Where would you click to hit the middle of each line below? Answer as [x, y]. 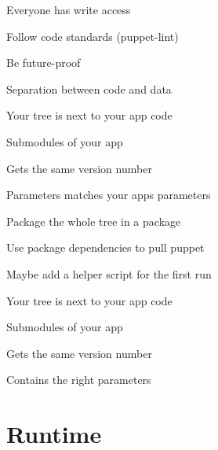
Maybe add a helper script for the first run [109, 273]
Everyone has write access [69, 9]
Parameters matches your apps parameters [109, 195]
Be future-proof [44, 63]
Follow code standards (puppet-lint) [93, 36]
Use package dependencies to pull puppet [105, 247]
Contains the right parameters [79, 380]
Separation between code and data [89, 89]
